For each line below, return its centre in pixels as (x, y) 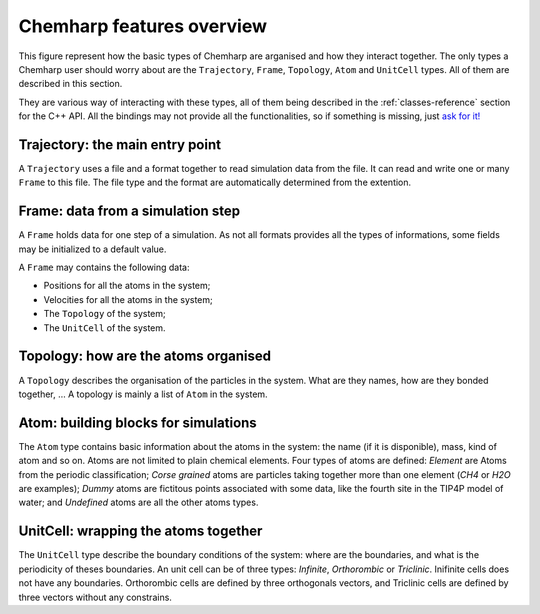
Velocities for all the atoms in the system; (128, 299)
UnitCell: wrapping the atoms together (140, 531)
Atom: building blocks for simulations (137, 422)
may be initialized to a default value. (92, 249)
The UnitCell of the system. (104, 327)
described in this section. (70, 84)
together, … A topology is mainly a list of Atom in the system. (143, 394)
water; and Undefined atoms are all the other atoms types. (138, 502)
